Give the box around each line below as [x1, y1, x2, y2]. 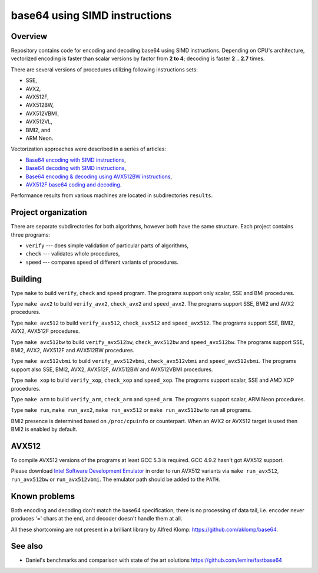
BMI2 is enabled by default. [11, 425, 78, 433]
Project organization [11, 207, 88, 218]
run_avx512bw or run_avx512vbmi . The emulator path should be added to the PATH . [11, 476, 220, 483]
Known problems [11, 491, 75, 501]
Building [11, 274, 42, 284]
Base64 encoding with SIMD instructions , [25, 156, 127, 163]
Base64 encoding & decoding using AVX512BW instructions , [25, 173, 173, 180]
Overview [11, 31, 48, 41]
